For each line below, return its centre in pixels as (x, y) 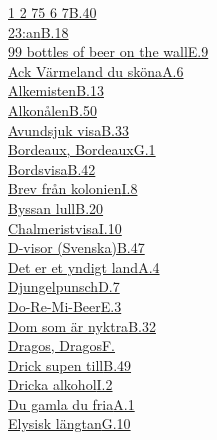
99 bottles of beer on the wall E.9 (108, 51)
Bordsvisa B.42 (52, 168)
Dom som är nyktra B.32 (82, 325)
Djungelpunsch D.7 (64, 286)
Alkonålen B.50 (52, 109)
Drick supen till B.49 (70, 364)
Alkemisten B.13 (56, 90)
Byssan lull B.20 (56, 207)
